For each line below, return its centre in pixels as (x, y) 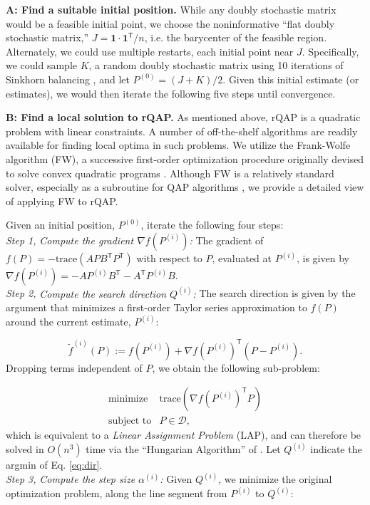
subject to (130, 421)
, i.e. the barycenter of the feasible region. (236, 37)
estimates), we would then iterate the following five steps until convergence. (171, 93)
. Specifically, (330, 51)
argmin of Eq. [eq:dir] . (54, 465)
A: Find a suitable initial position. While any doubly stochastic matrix (171, 9)
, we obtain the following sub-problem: (236, 367)
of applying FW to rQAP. (62, 201)
